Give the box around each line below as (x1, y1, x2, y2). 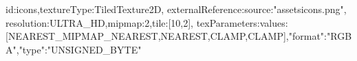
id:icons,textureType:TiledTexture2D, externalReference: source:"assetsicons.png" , (6, 2, 347, 16)
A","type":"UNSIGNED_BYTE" (6, 42, 142, 56)
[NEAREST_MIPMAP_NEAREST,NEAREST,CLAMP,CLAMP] (6, 29, 286, 43)
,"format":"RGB (285, 29, 352, 43)
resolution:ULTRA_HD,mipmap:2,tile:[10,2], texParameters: (6, 15, 260, 29)
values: (259, 15, 288, 29)
